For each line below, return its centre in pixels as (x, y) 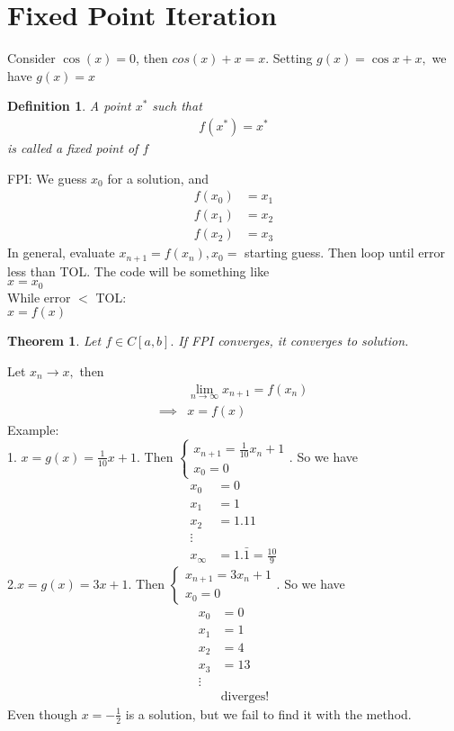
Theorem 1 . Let (54, 341)
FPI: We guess (47, 178)
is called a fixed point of (73, 147)
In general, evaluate (61, 253)
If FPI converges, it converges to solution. (294, 341)
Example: (33, 429)
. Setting (289, 58)
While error (39, 297)
